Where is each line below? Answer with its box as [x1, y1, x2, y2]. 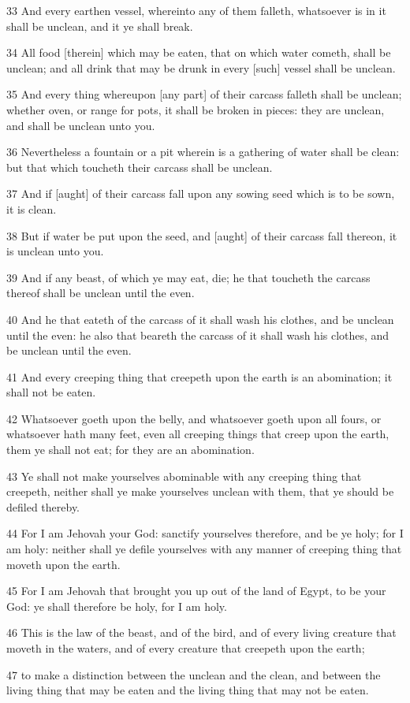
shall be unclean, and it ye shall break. [6, 17, 193, 34]
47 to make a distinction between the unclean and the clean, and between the [6, 666, 381, 683]
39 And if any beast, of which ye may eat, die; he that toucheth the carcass [6, 269, 371, 285]
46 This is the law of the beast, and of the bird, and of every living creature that [6, 624, 397, 641]
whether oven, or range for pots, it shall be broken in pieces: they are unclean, [6, 101, 385, 117]
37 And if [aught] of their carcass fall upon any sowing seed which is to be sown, [6, 185, 395, 202]
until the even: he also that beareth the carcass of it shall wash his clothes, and [6, 326, 389, 343]
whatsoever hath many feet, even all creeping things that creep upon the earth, [6, 426, 389, 442]
